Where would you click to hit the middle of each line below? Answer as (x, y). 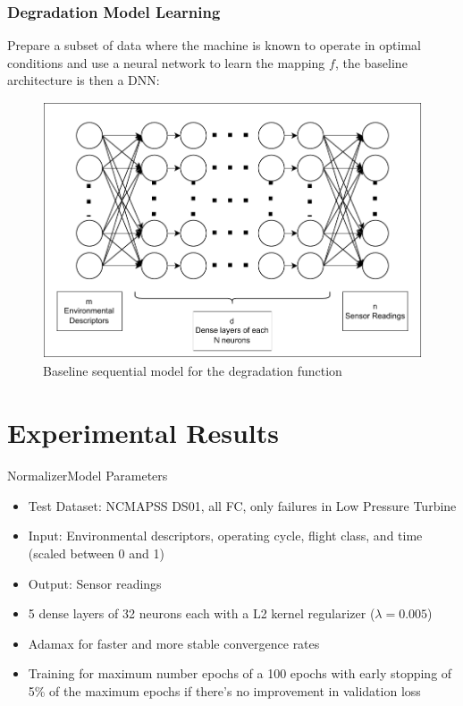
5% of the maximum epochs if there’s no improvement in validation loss (224, 690)
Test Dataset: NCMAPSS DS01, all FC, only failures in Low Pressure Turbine (242, 505)
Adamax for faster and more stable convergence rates (174, 643)
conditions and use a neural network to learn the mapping (166, 62)
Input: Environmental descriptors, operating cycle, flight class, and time (225, 536)
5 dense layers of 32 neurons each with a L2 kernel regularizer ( (202, 613)
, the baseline (371, 62)
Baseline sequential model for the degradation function (193, 371)
